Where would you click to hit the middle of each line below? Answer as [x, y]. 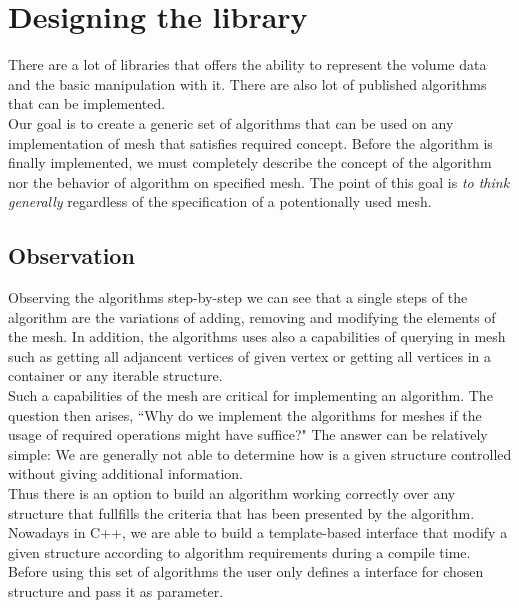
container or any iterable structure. [115, 375]
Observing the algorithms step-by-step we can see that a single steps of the [238, 297]
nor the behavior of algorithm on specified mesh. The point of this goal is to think [259, 181]
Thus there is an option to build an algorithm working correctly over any [232, 493]
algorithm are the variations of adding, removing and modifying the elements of [252, 316]
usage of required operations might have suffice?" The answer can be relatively [248, 434]
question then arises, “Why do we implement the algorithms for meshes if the [245, 414]
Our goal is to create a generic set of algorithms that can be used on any [231, 122]
